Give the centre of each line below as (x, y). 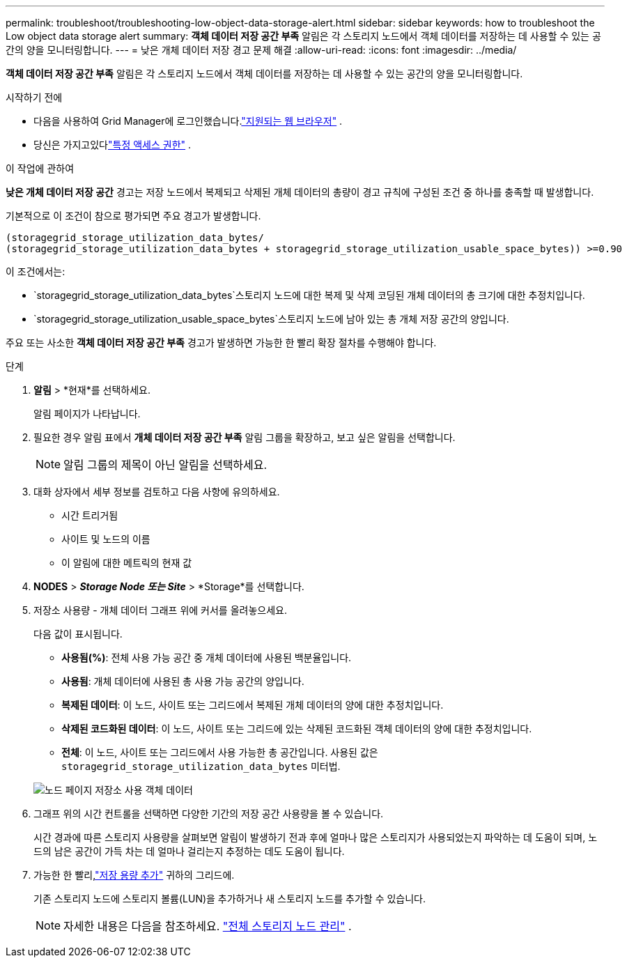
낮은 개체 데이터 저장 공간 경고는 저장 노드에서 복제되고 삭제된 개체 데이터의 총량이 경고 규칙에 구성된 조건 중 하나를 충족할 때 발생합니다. (300, 192)
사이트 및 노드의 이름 (106, 539)
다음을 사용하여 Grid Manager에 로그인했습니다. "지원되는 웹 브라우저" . (188, 121)
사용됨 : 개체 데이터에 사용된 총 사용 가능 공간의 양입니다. (183, 681)
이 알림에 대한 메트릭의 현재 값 (127, 563)
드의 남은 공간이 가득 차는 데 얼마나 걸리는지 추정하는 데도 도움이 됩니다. (189, 851)
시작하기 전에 (34, 97)
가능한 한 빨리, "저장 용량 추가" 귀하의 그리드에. (134, 875)
